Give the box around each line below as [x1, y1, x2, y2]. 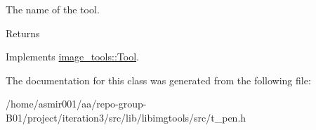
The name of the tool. [6, 2, 100, 16]
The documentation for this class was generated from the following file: [6, 72, 311, 87]
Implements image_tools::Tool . [6, 49, 139, 64]
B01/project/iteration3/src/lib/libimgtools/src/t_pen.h [6, 110, 246, 124]
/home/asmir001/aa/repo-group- [6, 96, 147, 111]
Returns [6, 25, 40, 40]
